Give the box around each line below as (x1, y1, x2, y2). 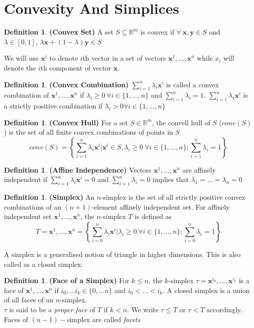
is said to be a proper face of (9, 304, 95, 315)
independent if (4, 174, 47, 184)
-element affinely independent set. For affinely (91, 201, 230, 212)
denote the (4, 62, 36, 73)
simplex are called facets (67, 314, 140, 324)
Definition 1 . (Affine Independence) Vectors (4, 164, 152, 175)
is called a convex (166, 79, 219, 89)
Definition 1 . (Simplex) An (4, 192, 95, 202)
